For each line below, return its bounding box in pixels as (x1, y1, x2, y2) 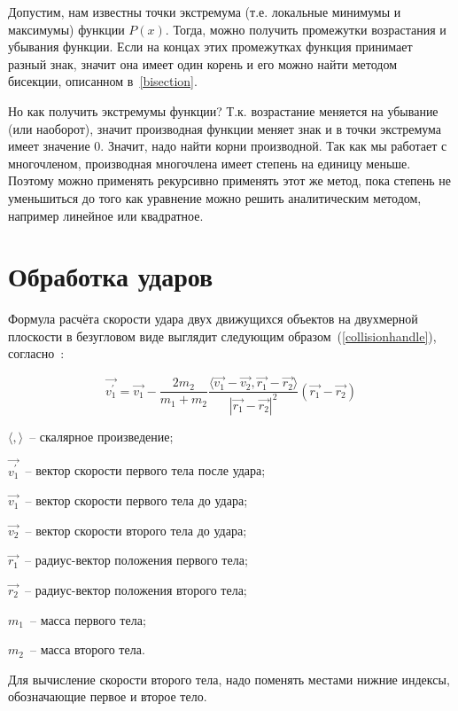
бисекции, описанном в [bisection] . (8, 72, 198, 90)
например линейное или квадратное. (8, 206, 204, 224)
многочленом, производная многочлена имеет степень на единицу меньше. (8, 153, 411, 172)
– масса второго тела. (29, 640, 145, 659)
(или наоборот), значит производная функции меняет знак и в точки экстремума (8, 119, 442, 137)
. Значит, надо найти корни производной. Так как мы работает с (100, 137, 447, 155)
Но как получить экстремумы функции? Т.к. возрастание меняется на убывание (8, 101, 439, 120)
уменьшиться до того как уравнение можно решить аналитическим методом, (8, 188, 422, 207)
